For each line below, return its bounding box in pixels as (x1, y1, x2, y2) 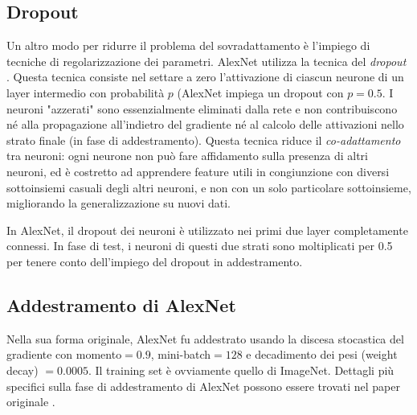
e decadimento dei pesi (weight (246, 346, 398, 363)
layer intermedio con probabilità (6, 84, 165, 101)
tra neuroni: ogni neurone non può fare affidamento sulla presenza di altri (6, 147, 368, 164)
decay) (6, 361, 39, 378)
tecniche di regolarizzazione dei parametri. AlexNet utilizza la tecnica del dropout (6, 52, 407, 69)
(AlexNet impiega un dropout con (177, 84, 344, 101)
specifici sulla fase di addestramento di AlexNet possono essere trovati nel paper (6, 377, 400, 394)
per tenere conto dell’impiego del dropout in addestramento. (6, 253, 303, 269)
